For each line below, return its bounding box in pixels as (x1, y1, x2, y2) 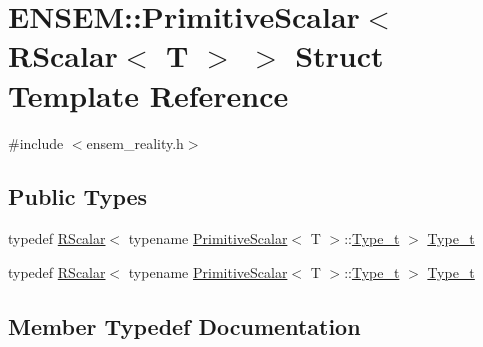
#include (8, 132, 64, 153)
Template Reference (8, 74, 289, 115)
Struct (295, 35, 384, 76)
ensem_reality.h (86, 132, 184, 153)
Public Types (8, 181, 148, 212)
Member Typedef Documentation (8, 310, 361, 341)
